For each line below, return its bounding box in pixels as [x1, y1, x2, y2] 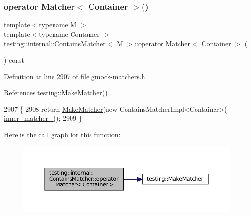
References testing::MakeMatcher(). [4, 87, 109, 98]
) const [4, 55, 25, 65]
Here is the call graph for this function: [4, 129, 121, 139]
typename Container [39, 29, 100, 39]
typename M [39, 19, 77, 30]
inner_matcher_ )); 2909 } [4, 113, 82, 123]
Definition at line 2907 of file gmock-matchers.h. [4, 71, 147, 81]
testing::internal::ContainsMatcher [4, 38, 106, 49]
